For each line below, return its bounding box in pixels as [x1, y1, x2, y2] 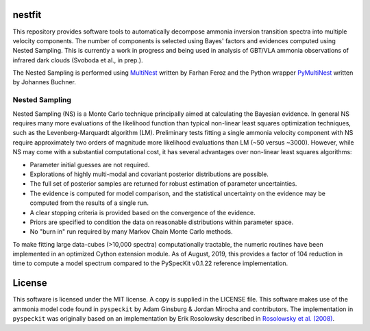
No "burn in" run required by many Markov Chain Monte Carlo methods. [29, 228, 233, 236]
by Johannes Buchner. [12, 78, 77, 86]
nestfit [12, 9, 42, 21]
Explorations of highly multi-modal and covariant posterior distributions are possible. [29, 170, 269, 178]
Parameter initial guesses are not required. [29, 160, 150, 169]
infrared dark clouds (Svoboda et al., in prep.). [12, 56, 143, 64]
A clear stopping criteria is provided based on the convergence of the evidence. [29, 208, 256, 217]
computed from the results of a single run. [29, 199, 149, 207]
